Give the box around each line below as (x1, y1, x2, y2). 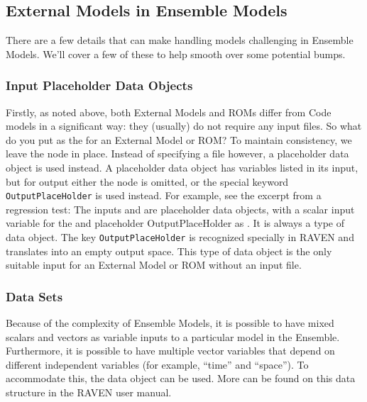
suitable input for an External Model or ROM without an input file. (6, 257, 302, 272)
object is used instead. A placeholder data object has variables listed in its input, (6, 160, 358, 174)
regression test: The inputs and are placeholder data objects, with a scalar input (6, 201, 355, 216)
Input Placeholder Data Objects (6, 77, 193, 94)
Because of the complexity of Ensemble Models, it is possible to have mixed (6, 316, 334, 330)
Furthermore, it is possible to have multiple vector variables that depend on (6, 343, 335, 358)
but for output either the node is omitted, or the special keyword (6, 174, 289, 189)
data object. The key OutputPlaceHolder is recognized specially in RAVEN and (6, 230, 354, 245)
